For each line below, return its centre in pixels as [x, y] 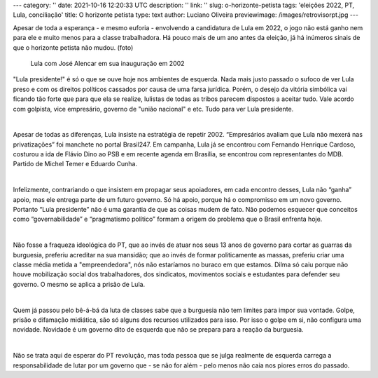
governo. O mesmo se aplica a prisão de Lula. [79, 284]
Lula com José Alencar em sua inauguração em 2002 [107, 63]
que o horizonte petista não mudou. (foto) [73, 47]
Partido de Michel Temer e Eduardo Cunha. [75, 164]
